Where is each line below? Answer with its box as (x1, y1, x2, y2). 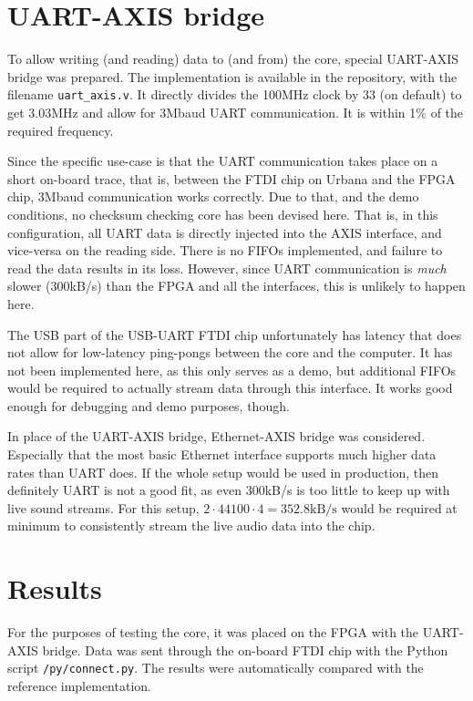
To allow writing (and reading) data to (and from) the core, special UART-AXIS (7, 49, 459, 68)
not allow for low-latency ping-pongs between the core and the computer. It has (7, 343, 453, 362)
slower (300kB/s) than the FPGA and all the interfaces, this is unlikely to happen (7, 276, 466, 295)
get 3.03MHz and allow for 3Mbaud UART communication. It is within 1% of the (7, 102, 464, 121)
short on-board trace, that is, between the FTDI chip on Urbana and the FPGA (7, 169, 456, 188)
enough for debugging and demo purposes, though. (7, 396, 290, 415)
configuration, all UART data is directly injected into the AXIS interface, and (7, 222, 442, 242)
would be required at (341, 498, 458, 517)
